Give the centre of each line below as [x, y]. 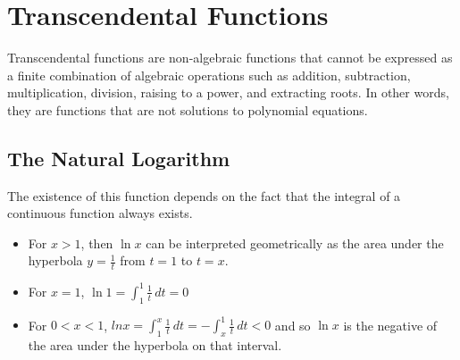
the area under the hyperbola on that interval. [155, 344]
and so [293, 325]
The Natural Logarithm [119, 158]
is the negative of [390, 325]
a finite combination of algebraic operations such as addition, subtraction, [209, 75]
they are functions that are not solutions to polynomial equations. [188, 109]
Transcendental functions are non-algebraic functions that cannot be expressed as [230, 58]
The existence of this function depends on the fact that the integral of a [204, 195]
